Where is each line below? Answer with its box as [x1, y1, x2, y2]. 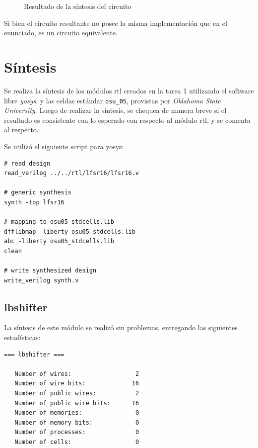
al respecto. [4, 124, 39, 135]
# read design [4, 160, 51, 167]
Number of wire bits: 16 [14, 380, 139, 387]
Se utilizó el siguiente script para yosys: [4, 141, 124, 151]
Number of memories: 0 [14, 409, 139, 417]
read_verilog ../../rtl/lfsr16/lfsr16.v [4, 170, 139, 177]
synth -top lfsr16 [4, 198, 64, 206]
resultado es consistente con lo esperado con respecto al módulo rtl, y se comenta [4, 114, 251, 125]
